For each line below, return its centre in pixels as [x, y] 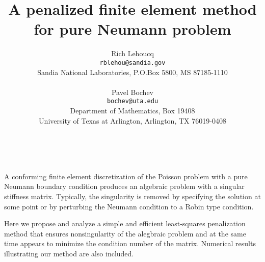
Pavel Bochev [132, 92]
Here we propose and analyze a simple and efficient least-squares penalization [125, 223]
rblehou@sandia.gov [132, 63]
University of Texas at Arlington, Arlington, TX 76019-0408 [132, 120]
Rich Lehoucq [132, 53]
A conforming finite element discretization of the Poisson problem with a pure [126, 176]
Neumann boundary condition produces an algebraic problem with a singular [124, 186]
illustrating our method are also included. [69, 253]
